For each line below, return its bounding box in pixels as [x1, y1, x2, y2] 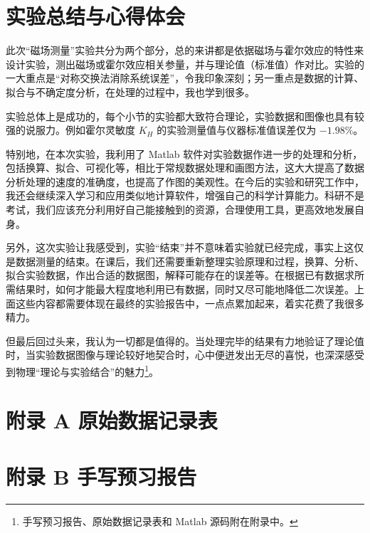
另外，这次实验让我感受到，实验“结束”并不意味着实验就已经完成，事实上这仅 [6, 240, 364, 255]
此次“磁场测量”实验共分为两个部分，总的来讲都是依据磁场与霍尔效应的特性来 [6, 43, 364, 58]
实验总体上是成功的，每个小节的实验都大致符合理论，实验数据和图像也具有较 [6, 108, 364, 123]
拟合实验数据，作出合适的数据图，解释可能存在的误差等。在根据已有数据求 [6, 268, 354, 283]
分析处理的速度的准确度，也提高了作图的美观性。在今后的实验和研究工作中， [6, 174, 364, 189]
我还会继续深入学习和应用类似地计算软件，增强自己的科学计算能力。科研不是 [6, 188, 364, 203]
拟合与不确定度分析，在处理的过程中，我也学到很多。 [6, 84, 255, 99]
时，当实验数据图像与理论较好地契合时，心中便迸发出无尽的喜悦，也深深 [6, 347, 344, 362]
